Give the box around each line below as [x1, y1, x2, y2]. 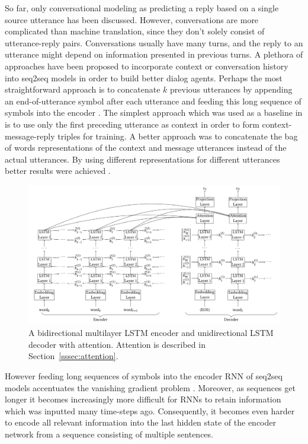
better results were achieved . [5, 164, 111, 177]
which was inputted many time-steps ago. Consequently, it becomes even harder [5, 404, 295, 417]
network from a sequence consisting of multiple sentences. [5, 428, 213, 440]
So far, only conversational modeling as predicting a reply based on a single [5, 2, 279, 14]
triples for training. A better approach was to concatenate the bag [57, 129, 298, 142]
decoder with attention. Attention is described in [28, 338, 206, 350]
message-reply [5, 129, 55, 142]
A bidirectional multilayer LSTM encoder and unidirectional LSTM [28, 326, 274, 339]
